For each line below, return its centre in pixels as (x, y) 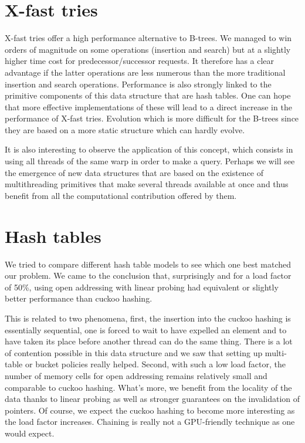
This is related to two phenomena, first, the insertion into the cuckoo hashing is (148, 318)
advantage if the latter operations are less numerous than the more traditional (145, 72)
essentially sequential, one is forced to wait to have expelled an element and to (146, 329)
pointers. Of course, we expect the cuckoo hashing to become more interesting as (150, 410)
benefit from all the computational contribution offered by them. (121, 195)
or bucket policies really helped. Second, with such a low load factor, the (155, 364)
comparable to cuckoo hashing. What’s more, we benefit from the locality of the (148, 387)
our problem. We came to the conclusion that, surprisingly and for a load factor (148, 275)
